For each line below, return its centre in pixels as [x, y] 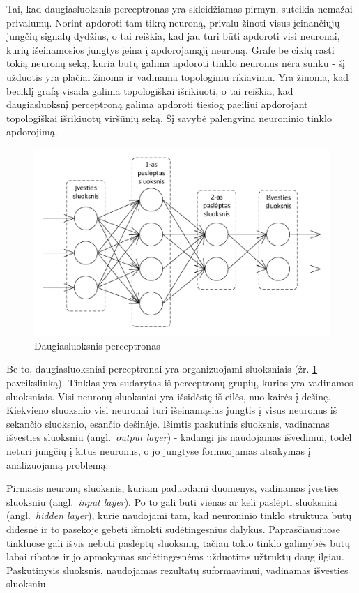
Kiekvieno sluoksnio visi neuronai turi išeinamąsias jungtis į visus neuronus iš [172, 410]
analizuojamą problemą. [58, 464]
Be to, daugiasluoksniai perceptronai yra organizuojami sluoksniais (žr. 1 [162, 369]
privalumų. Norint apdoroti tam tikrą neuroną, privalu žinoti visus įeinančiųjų [173, 22]
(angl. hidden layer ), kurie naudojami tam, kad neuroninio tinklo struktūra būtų [179, 515]
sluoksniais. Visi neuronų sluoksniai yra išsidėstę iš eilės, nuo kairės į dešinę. [169, 396]
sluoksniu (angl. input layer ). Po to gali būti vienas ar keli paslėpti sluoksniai [172, 501]
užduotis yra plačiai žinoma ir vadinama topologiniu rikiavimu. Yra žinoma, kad [178, 76]
